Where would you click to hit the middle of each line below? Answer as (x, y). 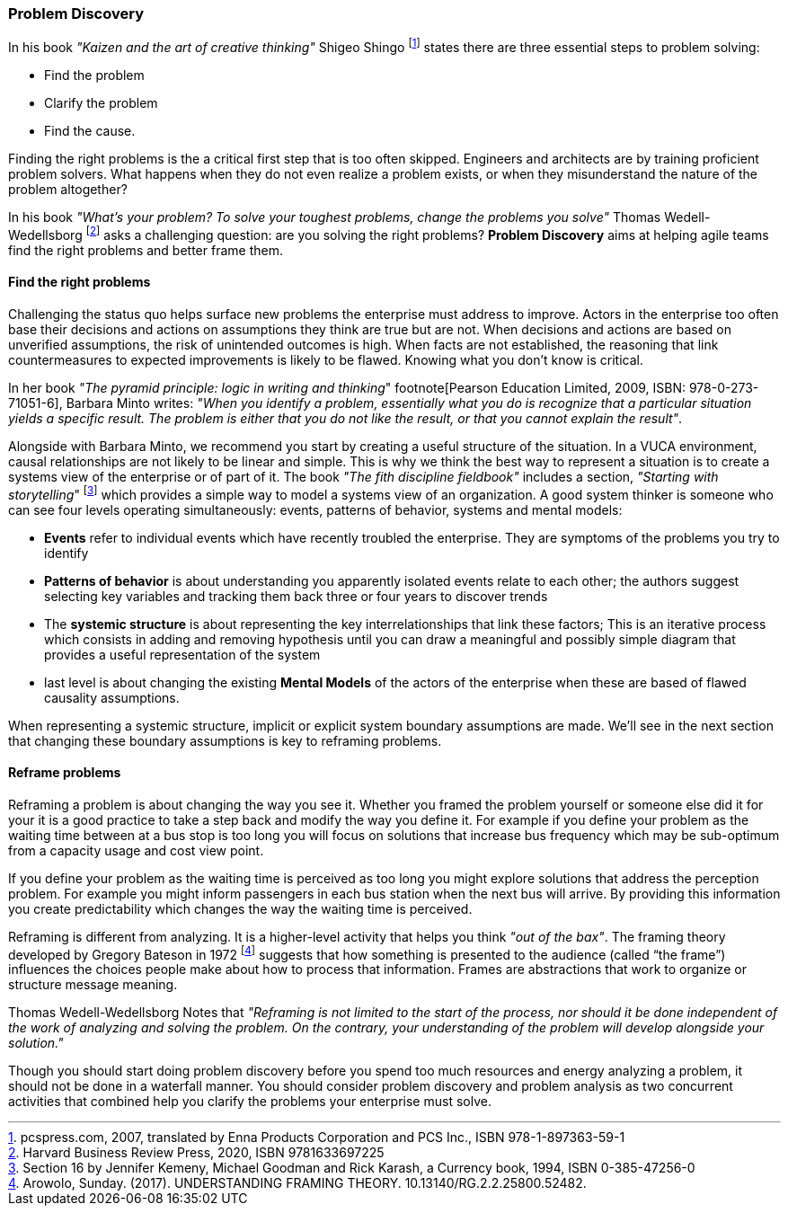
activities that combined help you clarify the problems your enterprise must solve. (250, 1102)
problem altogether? (68, 190)
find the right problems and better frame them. (146, 250)
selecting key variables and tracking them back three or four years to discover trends (296, 596)
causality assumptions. (112, 697)
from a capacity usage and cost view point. (136, 850)
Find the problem (94, 75)
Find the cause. (90, 131)
